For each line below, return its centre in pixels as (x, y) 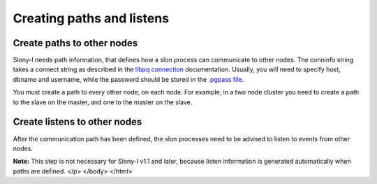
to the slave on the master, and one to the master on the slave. (103, 102)
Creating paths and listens (91, 18)
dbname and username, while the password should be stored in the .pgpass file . (128, 79)
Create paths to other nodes (75, 43)
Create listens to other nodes (77, 122)
